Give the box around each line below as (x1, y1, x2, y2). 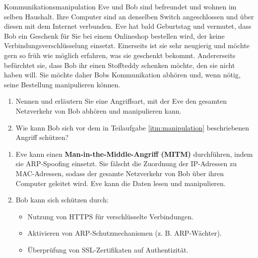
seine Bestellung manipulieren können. (4, 79, 121, 89)
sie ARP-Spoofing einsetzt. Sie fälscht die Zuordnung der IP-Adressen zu (15, 158, 237, 169)
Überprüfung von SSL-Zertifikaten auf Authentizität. (27, 244, 189, 255)
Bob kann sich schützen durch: (15, 194, 109, 205)
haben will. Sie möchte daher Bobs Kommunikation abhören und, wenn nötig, (4, 69, 241, 80)
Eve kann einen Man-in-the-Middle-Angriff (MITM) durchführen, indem (15, 148, 253, 159)
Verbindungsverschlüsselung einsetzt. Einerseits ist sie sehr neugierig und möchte (4, 40, 250, 51)
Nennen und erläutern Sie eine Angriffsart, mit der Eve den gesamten (15, 96, 227, 106)
